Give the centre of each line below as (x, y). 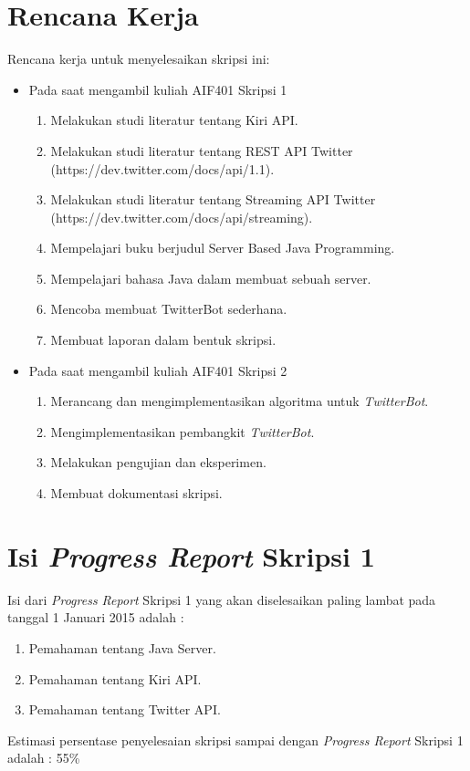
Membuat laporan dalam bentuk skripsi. (163, 340)
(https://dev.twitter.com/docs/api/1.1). (162, 168)
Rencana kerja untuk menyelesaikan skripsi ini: (139, 59)
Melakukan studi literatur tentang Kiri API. (174, 120)
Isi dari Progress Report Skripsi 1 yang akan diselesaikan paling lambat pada (222, 599)
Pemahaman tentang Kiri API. (115, 678)
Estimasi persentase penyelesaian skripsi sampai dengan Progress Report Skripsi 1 (235, 740)
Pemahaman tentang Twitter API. (125, 709)
